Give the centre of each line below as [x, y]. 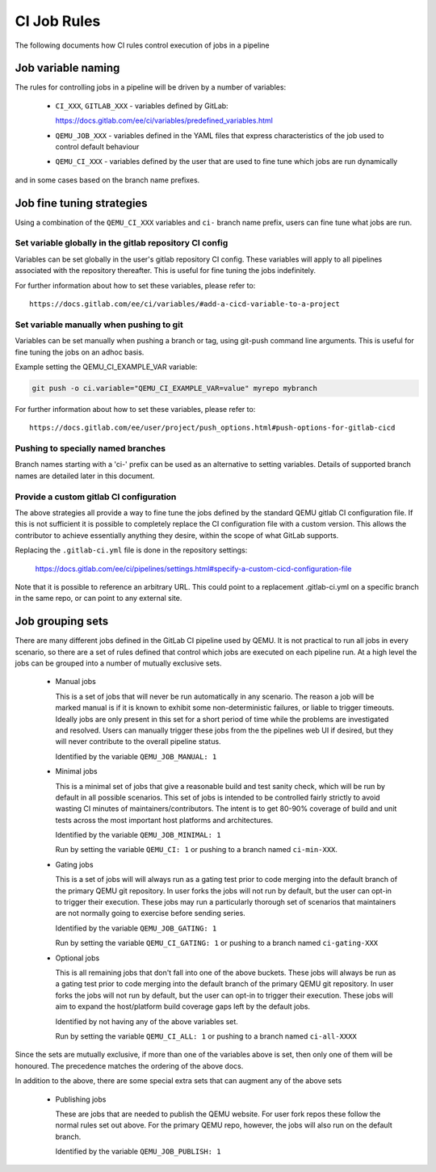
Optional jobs [78, 958]
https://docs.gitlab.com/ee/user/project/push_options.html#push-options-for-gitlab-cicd [212, 428]
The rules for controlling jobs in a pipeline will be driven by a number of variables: [151, 87]
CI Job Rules [58, 21]
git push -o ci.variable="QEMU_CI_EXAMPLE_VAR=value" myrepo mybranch [175, 388]
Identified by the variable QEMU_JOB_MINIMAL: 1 [138, 835]
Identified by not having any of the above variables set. [147, 1021]
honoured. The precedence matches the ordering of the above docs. [129, 1065]
